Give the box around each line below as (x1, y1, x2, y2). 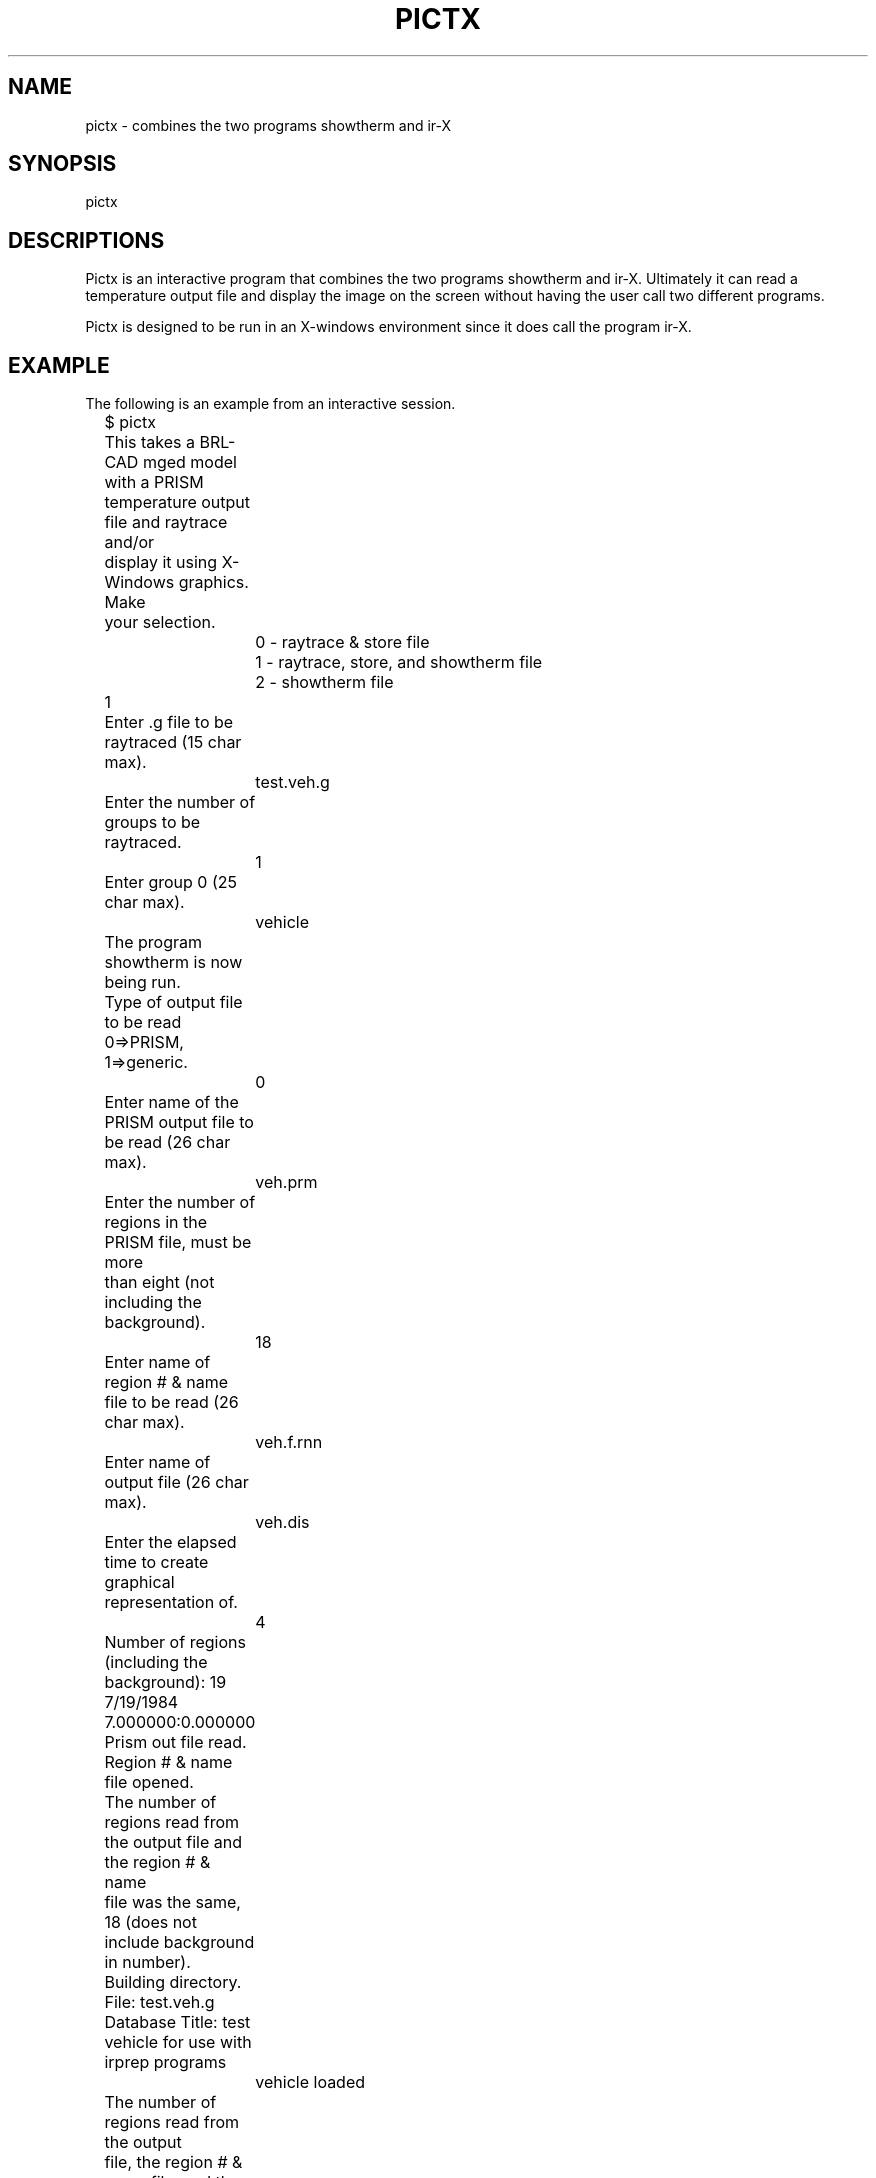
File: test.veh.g (104, 1992, 215, 2013)
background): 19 (104, 1672, 227, 1693)
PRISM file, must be (104, 1232, 252, 1253)
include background (104, 1932, 255, 1953)
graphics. (178, 572, 249, 593)
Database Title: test (104, 2012, 251, 2033)
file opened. (104, 1772, 194, 1793)
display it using (104, 552, 218, 573)
